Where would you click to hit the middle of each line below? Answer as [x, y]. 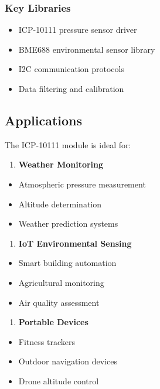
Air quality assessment [59, 302]
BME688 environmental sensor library [87, 49]
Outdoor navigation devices [68, 361]
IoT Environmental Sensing [75, 243]
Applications [44, 120]
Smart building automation [67, 263]
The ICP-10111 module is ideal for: [68, 144]
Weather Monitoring [61, 164]
